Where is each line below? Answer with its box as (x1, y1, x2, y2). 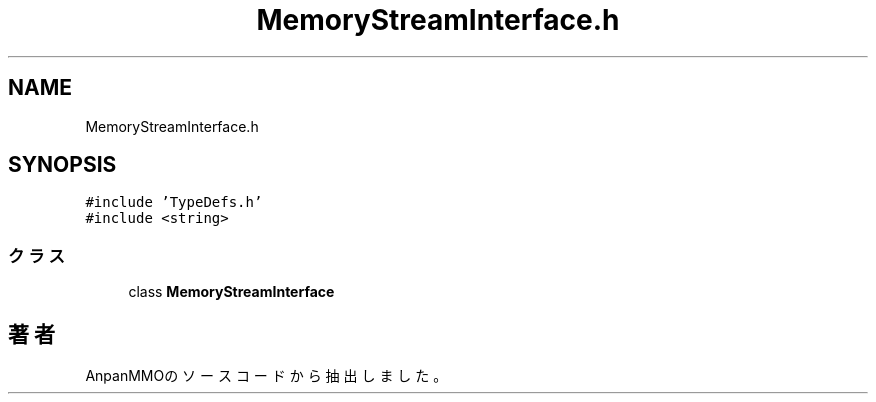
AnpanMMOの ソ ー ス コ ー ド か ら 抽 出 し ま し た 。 (85, 367, 448, 385)
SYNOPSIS (8, 152, 117, 178)
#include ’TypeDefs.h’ (85, 194, 263, 211)
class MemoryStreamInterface (128, 283, 335, 301)
